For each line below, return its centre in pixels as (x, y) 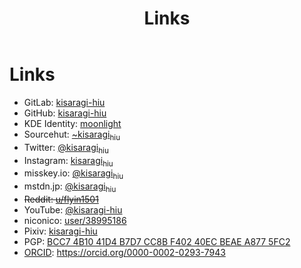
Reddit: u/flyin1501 (61, 199)
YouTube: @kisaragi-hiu (73, 209)
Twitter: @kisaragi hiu (66, 148)
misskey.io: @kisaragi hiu (73, 174)
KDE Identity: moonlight (72, 123)
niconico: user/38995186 (75, 220)
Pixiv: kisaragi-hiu (60, 231)
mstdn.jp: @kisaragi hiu (70, 187)
